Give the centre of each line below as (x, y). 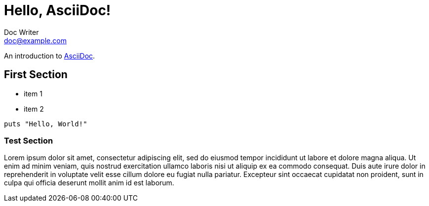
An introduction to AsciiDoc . (50, 56)
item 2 (34, 109)
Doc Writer (21, 32)
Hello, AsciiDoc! (58, 10)
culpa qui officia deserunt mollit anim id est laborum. (89, 183)
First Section (36, 75)
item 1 (33, 93)
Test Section (29, 140)
